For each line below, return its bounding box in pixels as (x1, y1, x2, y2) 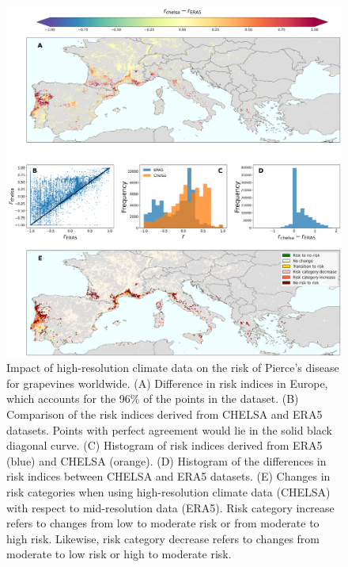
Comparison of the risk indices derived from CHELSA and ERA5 (6, 406, 323, 423)
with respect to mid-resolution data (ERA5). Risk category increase (6, 499, 335, 515)
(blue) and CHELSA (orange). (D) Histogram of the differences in (6, 452, 327, 469)
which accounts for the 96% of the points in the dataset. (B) (6, 390, 299, 407)
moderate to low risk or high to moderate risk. (6, 546, 232, 562)
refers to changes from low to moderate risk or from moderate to (6, 515, 320, 531)
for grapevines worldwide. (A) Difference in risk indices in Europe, (6, 374, 328, 391)
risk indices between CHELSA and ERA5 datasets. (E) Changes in (6, 468, 331, 485)
